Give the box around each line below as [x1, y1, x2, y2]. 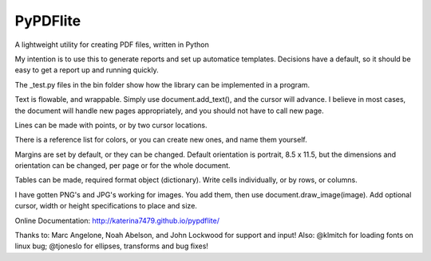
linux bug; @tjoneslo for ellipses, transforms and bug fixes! [14, 241, 209, 251]
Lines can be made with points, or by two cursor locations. [14, 120, 208, 130]
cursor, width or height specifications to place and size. [14, 201, 197, 211]
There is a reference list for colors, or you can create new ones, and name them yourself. [14, 135, 307, 145]
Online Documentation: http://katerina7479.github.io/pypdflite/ [14, 216, 219, 225]
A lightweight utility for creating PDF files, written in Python [14, 40, 209, 49]
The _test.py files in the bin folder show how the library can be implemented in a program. [14, 80, 310, 89]
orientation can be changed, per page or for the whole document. [14, 161, 231, 170]
